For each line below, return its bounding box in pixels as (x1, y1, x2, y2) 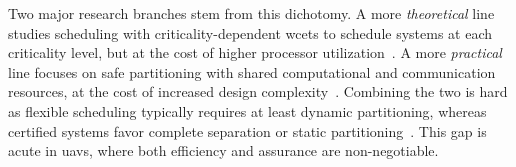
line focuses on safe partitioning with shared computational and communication (8, 61, 496, 82)
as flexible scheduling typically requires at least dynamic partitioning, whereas (8, 100, 487, 121)
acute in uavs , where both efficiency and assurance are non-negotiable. (8, 140, 439, 161)
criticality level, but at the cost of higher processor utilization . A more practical (8, 42, 502, 63)
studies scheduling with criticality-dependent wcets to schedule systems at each (8, 22, 493, 43)
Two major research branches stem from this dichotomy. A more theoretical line (8, 3, 495, 23)
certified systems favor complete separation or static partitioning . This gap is (8, 120, 487, 141)
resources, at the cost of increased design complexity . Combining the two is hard (8, 81, 508, 102)
